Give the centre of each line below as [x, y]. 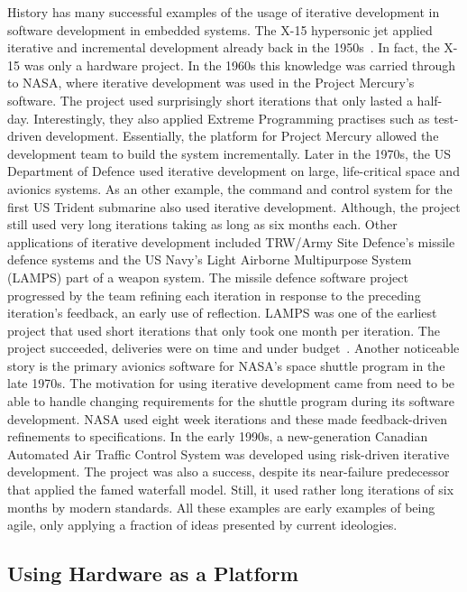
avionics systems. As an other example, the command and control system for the [230, 188]
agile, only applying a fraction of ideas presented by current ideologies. [202, 525]
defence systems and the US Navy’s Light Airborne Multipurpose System [210, 259]
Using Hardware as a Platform [153, 573]
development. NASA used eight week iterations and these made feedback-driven [227, 418]
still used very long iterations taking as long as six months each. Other [202, 224]
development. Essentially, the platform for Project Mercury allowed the [242, 136]
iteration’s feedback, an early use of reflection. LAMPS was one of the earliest [222, 313]
